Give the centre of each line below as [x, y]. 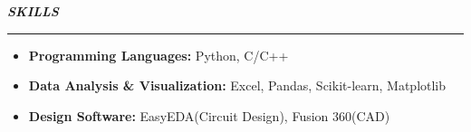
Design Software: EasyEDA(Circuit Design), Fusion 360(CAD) [209, 115]
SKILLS [33, 11]
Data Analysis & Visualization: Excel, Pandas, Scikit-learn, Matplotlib [237, 85]
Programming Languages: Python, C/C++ [159, 55]
